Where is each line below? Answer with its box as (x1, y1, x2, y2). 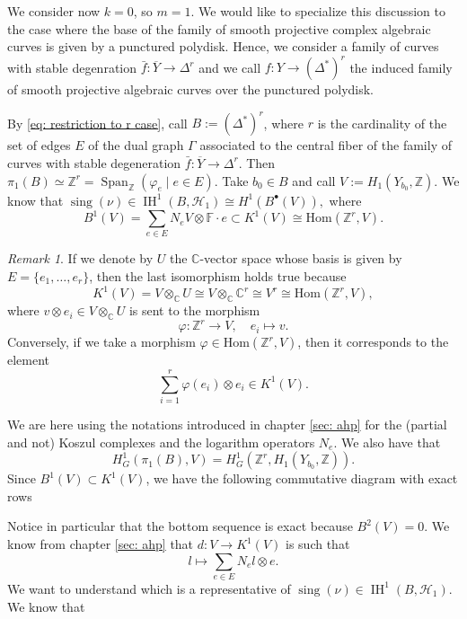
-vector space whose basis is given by (199, 249, 402, 268)
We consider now (7, 2, 101, 20)
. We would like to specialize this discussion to (190, 2, 445, 20)
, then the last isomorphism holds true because (89, 266, 347, 285)
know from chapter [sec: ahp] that (7, 535, 194, 553)
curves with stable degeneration (7, 153, 181, 172)
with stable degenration (7, 57, 137, 76)
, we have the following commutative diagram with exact (145, 469, 458, 488)
